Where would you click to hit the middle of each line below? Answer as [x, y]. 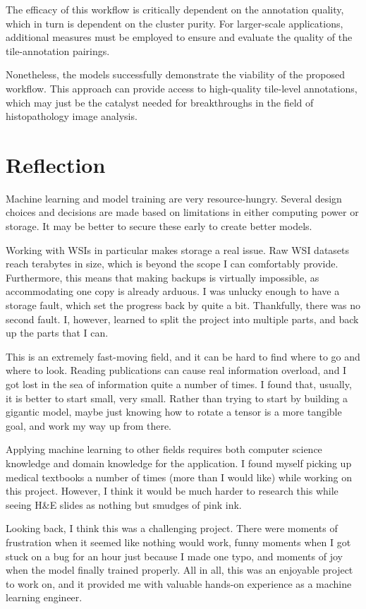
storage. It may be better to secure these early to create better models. [159, 226]
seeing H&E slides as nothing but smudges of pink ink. [124, 504]
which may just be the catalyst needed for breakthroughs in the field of [160, 102]
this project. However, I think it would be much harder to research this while [172, 491]
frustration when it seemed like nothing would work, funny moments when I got [178, 542]
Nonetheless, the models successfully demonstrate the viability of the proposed [175, 74]
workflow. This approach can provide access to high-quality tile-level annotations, [182, 88]
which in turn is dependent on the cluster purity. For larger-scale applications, [175, 23]
